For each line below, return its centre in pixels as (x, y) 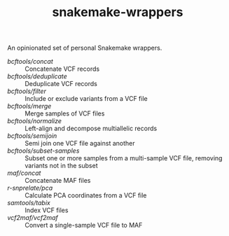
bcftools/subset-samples (43, 151)
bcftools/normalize (34, 121)
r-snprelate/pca (30, 188)
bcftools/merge (29, 106)
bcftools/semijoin (32, 136)
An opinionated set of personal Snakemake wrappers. (85, 48)
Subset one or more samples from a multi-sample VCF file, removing (124, 158)
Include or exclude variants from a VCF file (86, 99)
